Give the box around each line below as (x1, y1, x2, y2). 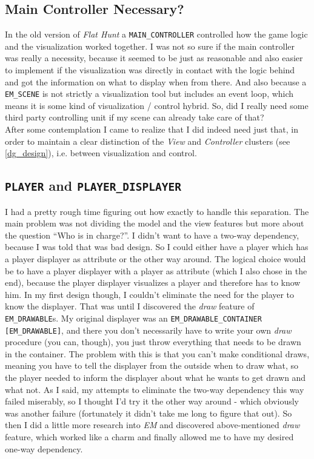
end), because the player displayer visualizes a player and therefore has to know (5, 276, 301, 289)
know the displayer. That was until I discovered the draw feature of (5, 300, 255, 312)
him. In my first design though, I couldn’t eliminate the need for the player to (5, 288, 295, 300)
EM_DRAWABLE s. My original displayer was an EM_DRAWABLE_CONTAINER (5, 311, 262, 324)
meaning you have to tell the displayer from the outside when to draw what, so (5, 359, 299, 372)
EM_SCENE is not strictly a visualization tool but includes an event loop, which (5, 87, 294, 100)
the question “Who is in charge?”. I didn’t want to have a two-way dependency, (5, 228, 299, 241)
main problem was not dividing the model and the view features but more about (5, 217, 304, 230)
